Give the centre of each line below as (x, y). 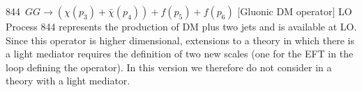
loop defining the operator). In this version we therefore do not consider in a (169, 67)
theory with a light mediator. (68, 81)
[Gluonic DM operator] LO (295, 11)
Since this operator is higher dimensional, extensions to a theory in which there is (180, 40)
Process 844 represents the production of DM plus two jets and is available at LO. (181, 26)
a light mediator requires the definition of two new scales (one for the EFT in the (180, 54)
